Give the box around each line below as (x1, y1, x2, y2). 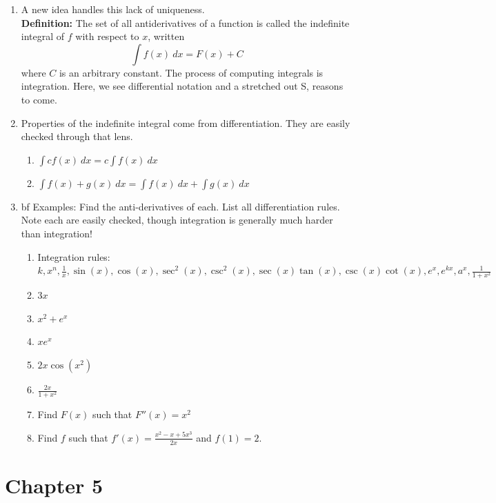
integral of (21, 29, 65, 43)
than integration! (21, 226, 92, 240)
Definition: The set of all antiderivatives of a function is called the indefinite (21, 15, 350, 30)
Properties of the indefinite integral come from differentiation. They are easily (21, 115, 350, 130)
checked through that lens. (21, 129, 133, 144)
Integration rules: (37, 249, 110, 264)
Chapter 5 (5, 471, 103, 499)
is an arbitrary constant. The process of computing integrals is (59, 65, 324, 79)
